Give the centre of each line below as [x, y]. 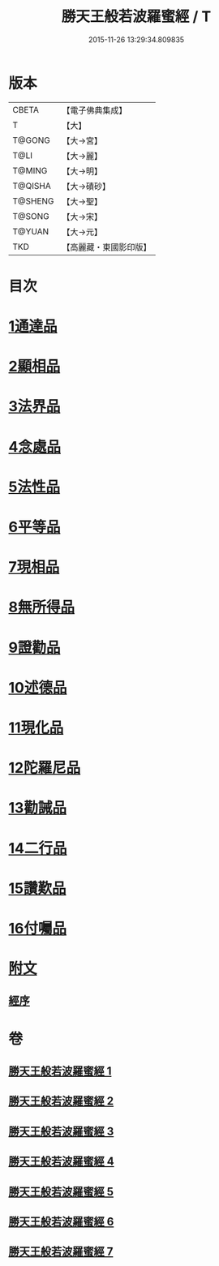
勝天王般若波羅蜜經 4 [62, 1162]
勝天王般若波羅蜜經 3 [61, 1131]
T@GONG [31, 140]
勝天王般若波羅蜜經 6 [61, 1221]
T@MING [30, 170]
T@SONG [31, 216]
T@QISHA [32, 186]
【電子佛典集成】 [94, 110]
